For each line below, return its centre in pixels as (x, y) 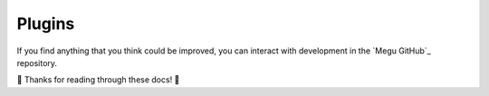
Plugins (46, 24)
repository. (37, 62)
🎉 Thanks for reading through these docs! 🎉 (98, 80)
